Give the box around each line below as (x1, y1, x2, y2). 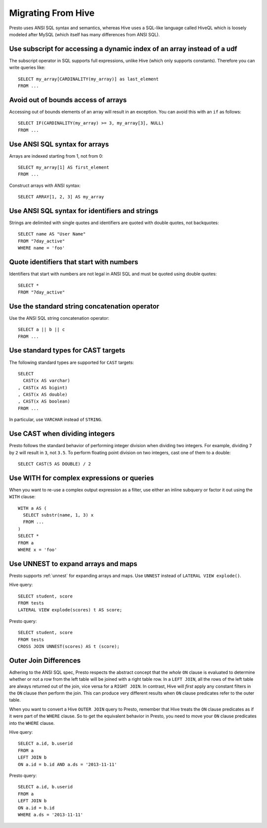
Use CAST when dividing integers (9, 429, 115, 438)
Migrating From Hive (9, 7, 95, 18)
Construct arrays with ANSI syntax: (9, 182, 81, 188)
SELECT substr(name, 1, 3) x (23, 512, 94, 518)
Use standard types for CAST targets (9, 346, 126, 355)
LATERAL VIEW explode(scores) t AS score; (18, 607, 123, 613)
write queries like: (9, 64, 45, 70)
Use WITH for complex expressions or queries (9, 473, 154, 482)
